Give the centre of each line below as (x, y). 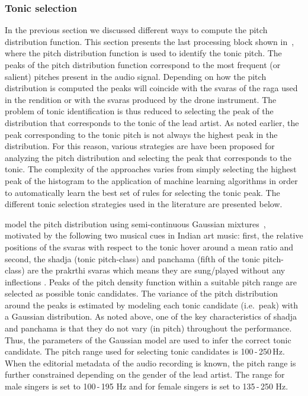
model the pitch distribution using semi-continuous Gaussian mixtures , (135, 223)
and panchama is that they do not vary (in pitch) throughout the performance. (148, 328)
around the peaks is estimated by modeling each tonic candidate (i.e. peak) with (151, 305)
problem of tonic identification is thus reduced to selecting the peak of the (139, 111)
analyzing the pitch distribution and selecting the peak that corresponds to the (148, 157)
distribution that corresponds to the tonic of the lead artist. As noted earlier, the (152, 122)
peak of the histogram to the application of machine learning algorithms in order (151, 180)
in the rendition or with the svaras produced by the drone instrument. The (141, 99)
